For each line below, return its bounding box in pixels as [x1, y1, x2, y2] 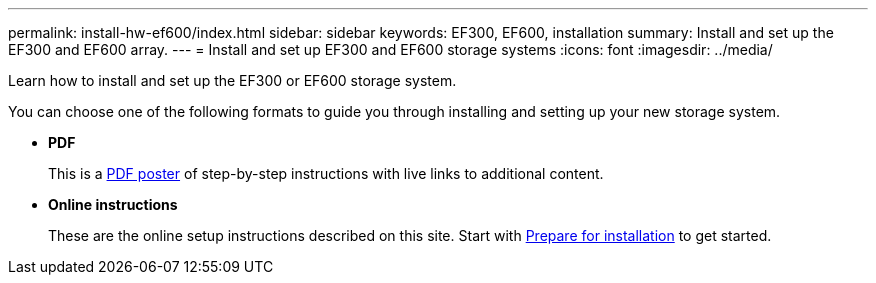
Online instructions [48, 196, 178, 213]
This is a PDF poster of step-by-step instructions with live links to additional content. [48, 165, 604, 182]
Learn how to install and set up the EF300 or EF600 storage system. [8, 72, 457, 89]
